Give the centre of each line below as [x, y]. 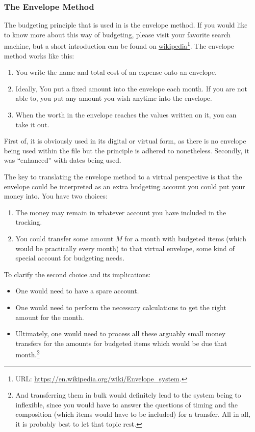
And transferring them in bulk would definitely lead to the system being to [128, 395]
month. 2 [27, 354]
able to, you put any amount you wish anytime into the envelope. [114, 98]
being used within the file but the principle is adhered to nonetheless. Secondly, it [127, 150]
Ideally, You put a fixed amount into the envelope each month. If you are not [131, 88]
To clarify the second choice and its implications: [77, 274]
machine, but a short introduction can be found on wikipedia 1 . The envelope [119, 45]
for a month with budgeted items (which [185, 238]
